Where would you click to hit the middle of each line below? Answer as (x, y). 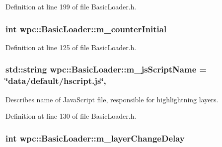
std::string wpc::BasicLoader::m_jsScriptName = (106, 69)
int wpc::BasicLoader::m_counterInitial (86, 29)
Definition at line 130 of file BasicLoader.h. (71, 116)
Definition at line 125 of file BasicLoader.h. (71, 47)
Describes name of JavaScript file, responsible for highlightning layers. (112, 99)
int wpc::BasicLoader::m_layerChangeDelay (95, 138)
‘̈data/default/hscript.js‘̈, (56, 81)
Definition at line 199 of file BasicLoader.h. (71, 6)
